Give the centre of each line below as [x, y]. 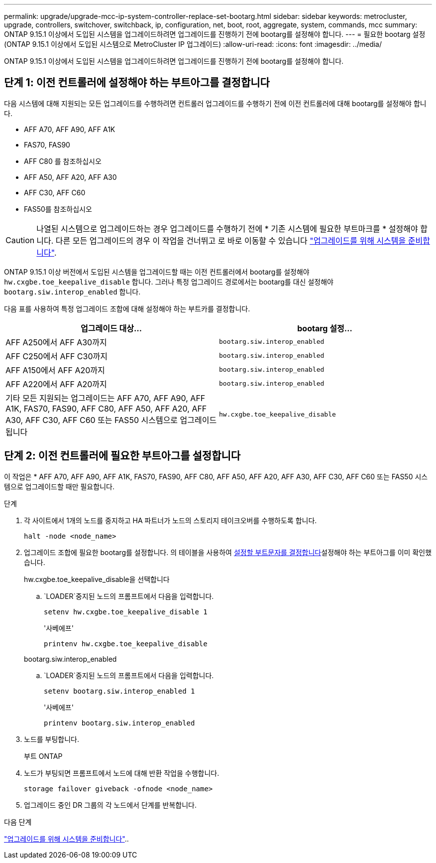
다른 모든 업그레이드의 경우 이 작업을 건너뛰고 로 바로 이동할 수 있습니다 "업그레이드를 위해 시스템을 [231, 240]
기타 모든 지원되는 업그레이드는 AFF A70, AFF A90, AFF [106, 398]
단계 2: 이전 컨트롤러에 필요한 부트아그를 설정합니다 [122, 456]
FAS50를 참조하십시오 [58, 209]
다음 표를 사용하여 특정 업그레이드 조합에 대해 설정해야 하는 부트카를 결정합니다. [127, 308]
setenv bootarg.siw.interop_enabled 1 [119, 691]
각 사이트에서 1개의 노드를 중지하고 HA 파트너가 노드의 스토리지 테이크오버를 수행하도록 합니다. [170, 520]
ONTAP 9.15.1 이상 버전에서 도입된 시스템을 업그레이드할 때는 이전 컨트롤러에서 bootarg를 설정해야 [157, 272]
